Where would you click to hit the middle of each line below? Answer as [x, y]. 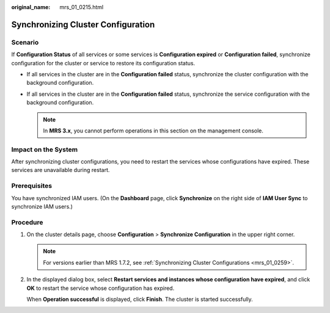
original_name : [31, 7]
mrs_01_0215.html [82, 7]
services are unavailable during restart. [61, 170]
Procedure [27, 222]
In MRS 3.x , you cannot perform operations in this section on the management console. [153, 131]
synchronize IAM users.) [42, 206]
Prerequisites [31, 186]
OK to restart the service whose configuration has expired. [101, 288]
